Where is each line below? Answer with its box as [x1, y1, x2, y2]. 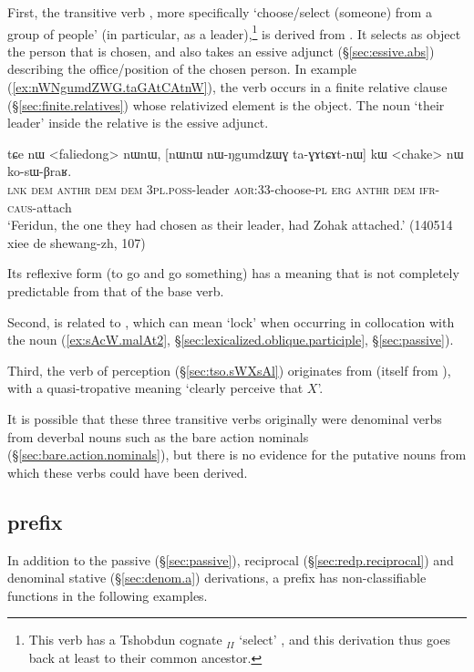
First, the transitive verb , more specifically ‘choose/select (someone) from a [7, 3, 432, 21]
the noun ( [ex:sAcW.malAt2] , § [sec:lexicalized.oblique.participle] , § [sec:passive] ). [7, 330, 454, 349]
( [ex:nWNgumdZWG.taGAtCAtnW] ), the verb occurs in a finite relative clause [7, 78, 448, 97]
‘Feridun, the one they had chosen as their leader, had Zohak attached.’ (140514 [7, 215, 453, 234]
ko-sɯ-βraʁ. [7, 161, 72, 181]
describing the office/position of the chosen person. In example [7, 59, 357, 78]
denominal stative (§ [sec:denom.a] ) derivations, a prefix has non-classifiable [7, 568, 427, 587]
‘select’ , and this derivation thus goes [239, 630, 451, 649]
